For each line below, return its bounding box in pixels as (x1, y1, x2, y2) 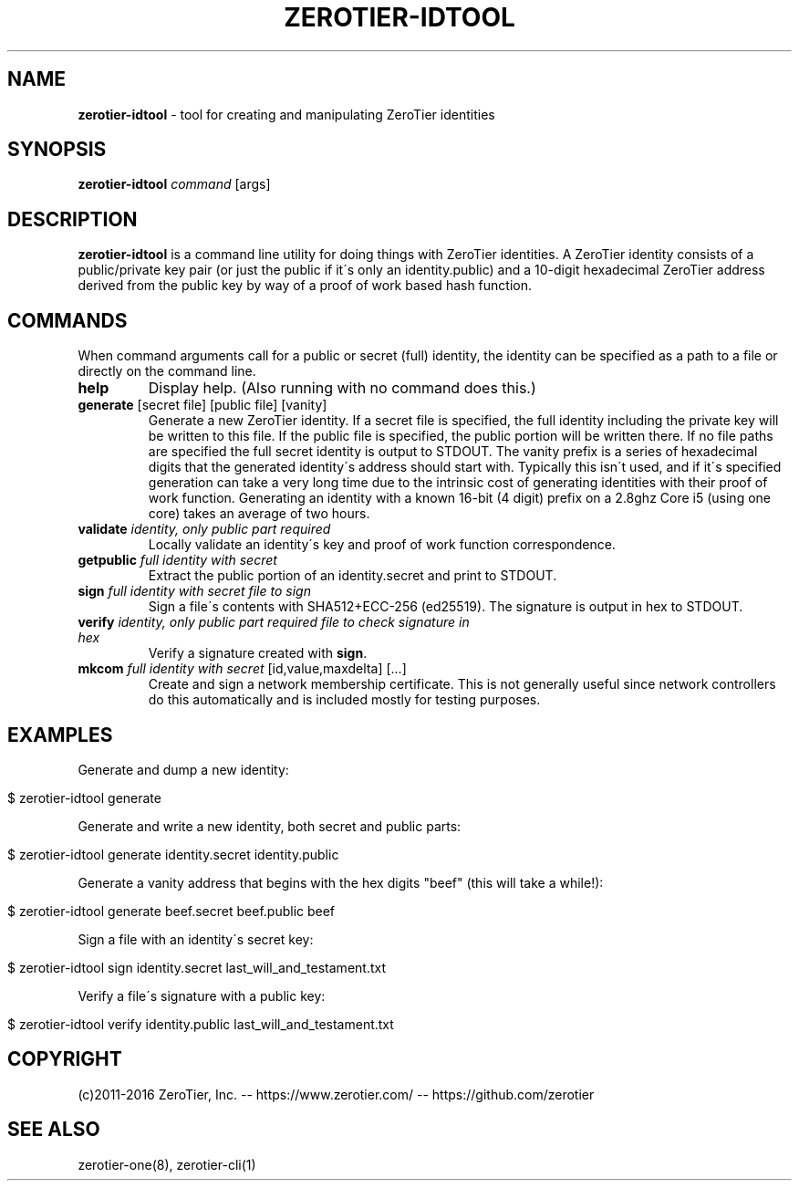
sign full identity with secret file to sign (78, 583, 311, 599)
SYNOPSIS (7, 138, 107, 162)
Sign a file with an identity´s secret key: (78, 931, 314, 947)
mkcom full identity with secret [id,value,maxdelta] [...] (78, 661, 407, 677)
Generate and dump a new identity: (78, 761, 289, 777)
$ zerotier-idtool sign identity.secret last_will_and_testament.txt (7, 959, 387, 975)
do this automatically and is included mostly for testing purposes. (148, 692, 541, 708)
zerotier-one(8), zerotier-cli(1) (78, 1156, 256, 1172)
